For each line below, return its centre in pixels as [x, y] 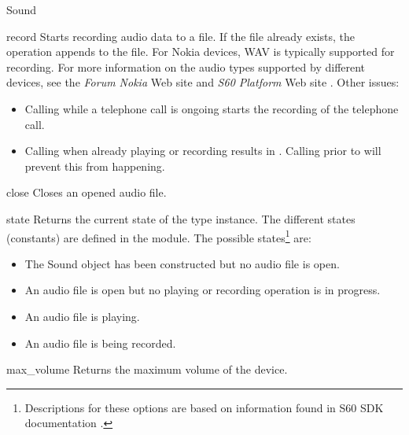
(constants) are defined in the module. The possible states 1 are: [159, 236]
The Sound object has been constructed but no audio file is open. [182, 263]
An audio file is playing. [82, 316]
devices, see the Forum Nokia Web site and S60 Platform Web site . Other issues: [203, 82]
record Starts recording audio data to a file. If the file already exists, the [181, 36]
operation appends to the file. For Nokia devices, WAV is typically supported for [201, 52]
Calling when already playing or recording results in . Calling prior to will [203, 151]
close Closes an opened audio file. [87, 192]
